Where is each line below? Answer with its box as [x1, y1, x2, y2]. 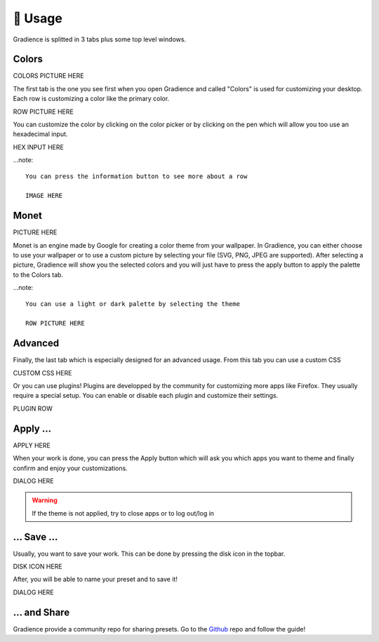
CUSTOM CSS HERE [13, 368, 72, 377]
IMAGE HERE [25, 192, 63, 200]
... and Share [13, 606, 70, 618]
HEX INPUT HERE [13, 142, 65, 151]
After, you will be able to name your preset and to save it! [13, 575, 178, 584]
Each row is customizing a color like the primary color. [13, 95, 170, 103]
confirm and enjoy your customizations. [13, 464, 128, 472]
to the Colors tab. [13, 270, 63, 279]
